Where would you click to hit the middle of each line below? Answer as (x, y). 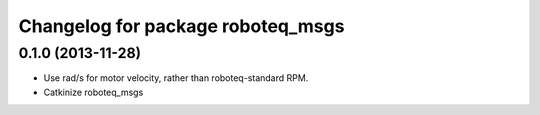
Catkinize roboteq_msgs (93, 92)
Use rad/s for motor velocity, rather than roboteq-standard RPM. (176, 78)
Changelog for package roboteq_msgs (181, 26)
